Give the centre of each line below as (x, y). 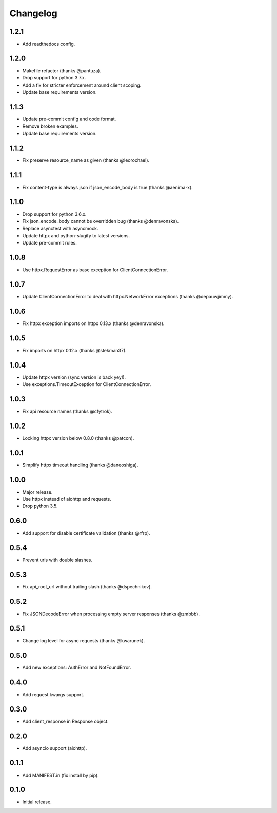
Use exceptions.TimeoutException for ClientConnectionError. (87, 384)
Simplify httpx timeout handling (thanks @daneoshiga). (80, 465)
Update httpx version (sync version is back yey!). (74, 377)
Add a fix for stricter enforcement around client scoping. (82, 85)
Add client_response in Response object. (65, 721)
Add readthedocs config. (49, 44)
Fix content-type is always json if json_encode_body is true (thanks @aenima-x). (108, 187)
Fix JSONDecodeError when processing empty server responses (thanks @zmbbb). (111, 614)
